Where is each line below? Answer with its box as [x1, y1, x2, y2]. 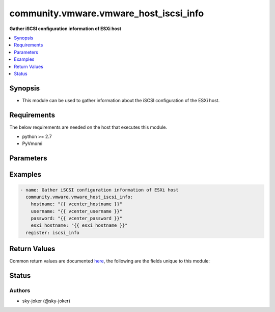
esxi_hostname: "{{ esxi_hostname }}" [31, 223, 128, 228]
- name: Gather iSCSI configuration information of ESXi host [20, 187, 179, 193]
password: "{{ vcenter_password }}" [31, 215, 122, 222]
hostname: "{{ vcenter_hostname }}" [31, 201, 122, 207]
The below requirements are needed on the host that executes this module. [9, 124, 168, 130]
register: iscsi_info [25, 230, 80, 235]
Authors [9, 287, 31, 294]
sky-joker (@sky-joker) [22, 298, 71, 304]
